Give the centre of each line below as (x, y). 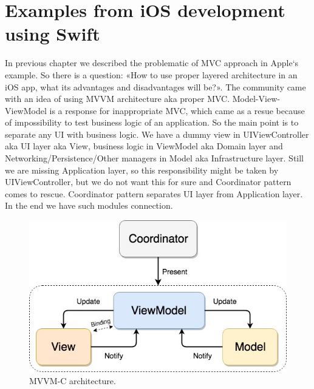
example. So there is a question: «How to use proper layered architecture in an (151, 74)
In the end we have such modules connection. (89, 205)
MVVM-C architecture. (73, 380)
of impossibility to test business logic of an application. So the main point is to (152, 122)
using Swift (53, 34)
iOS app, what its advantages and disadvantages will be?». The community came (155, 86)
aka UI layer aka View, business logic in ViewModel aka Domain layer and (144, 146)
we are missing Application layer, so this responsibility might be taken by (142, 170)
